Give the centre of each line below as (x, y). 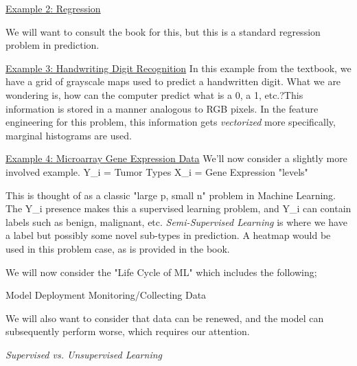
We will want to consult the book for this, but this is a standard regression (163, 31)
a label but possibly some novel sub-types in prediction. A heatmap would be (168, 235)
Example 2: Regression (53, 8)
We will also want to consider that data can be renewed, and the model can (165, 318)
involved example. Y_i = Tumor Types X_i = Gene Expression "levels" (157, 171)
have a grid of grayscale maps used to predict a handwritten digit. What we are (173, 81)
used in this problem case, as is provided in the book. (118, 248)
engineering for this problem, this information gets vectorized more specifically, (171, 122)
